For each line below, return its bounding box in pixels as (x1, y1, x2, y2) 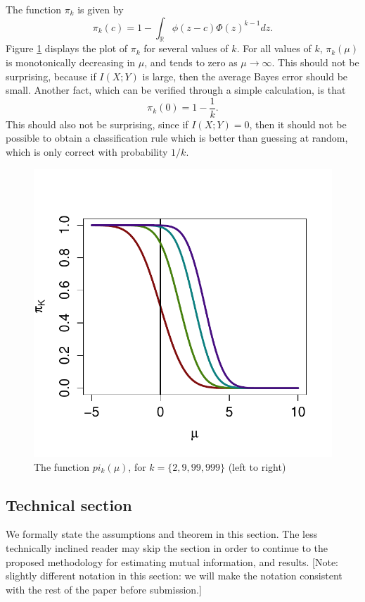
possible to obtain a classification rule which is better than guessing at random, (6, 130, 348, 145)
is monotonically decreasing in (6, 54, 136, 69)
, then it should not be (249, 116, 347, 131)
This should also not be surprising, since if (6, 116, 188, 131)
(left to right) (228, 459, 286, 474)
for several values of (143, 41, 229, 56)
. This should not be (271, 54, 359, 69)
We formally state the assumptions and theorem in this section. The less (6, 527, 318, 541)
